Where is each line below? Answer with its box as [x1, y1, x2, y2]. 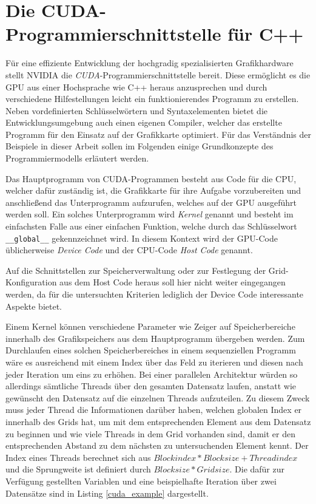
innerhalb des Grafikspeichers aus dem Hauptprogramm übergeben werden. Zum [5, 332, 305, 344]
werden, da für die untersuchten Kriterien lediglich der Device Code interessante [5, 288, 304, 301]
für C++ [227, 21, 304, 46]
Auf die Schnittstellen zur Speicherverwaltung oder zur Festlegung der [5, 264, 266, 276]
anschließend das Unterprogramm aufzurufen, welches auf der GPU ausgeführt [5, 196, 297, 208]
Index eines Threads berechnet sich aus [5, 451, 151, 463]
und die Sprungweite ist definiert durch [5, 463, 151, 475]
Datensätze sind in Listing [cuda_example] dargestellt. [5, 486, 209, 499]
